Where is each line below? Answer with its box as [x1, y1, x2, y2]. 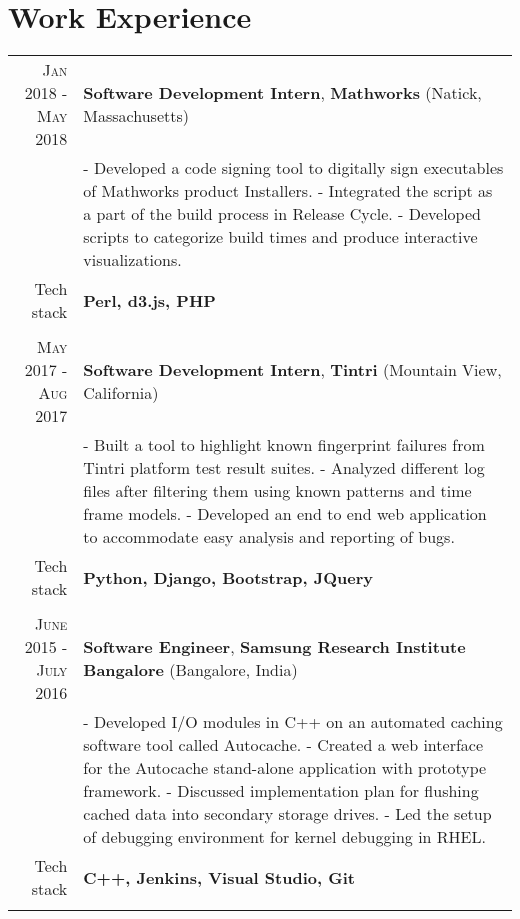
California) [83, 381, 159, 405]
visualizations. [83, 248, 182, 272]
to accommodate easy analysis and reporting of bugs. [83, 525, 455, 549]
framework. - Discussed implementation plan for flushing [83, 779, 479, 803]
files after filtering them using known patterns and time [83, 479, 472, 503]
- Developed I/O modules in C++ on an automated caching [83, 710, 503, 734]
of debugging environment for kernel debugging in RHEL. [83, 825, 486, 849]
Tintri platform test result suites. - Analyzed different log [83, 456, 485, 480]
